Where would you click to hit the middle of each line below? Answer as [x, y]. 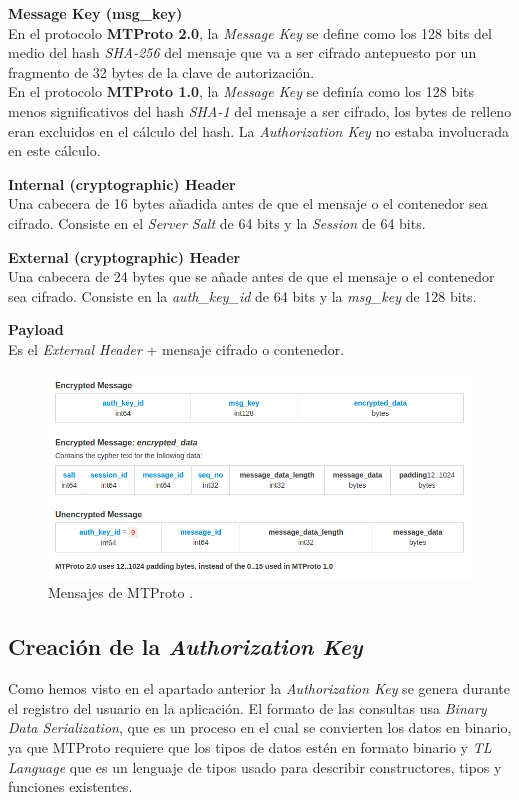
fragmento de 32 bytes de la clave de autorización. [161, 71]
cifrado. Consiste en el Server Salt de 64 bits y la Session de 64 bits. [217, 222]
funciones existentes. [70, 786]
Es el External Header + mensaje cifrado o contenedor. [176, 348]
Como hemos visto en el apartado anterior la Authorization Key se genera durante [259, 688]
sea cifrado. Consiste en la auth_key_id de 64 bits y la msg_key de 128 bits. [242, 295]
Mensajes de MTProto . [121, 592]
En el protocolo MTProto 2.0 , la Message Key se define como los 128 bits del [250, 32]
